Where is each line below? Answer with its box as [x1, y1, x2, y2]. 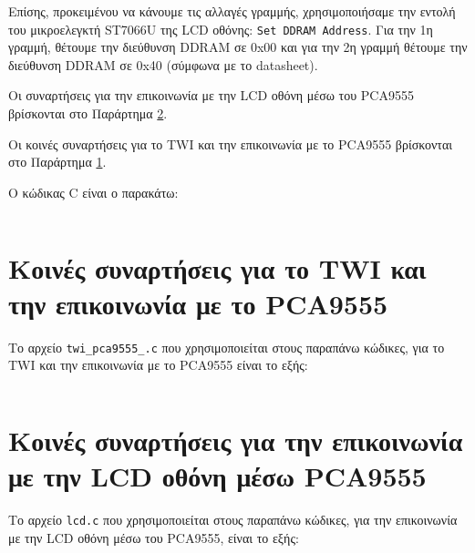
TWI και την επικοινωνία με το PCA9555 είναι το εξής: [8, 355, 308, 374]
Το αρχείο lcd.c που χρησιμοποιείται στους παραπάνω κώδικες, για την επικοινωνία [8, 510, 458, 529]
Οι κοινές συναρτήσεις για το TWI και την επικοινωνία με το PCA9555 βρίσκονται [8, 134, 453, 153]
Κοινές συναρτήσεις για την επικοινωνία [8, 422, 463, 459]
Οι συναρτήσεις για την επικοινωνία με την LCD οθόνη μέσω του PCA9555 [8, 86, 414, 105]
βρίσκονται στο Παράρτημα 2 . [8, 104, 168, 123]
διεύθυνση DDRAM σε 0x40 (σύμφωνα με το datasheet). [8, 55, 318, 74]
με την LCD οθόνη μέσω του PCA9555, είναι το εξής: [8, 527, 299, 547]
